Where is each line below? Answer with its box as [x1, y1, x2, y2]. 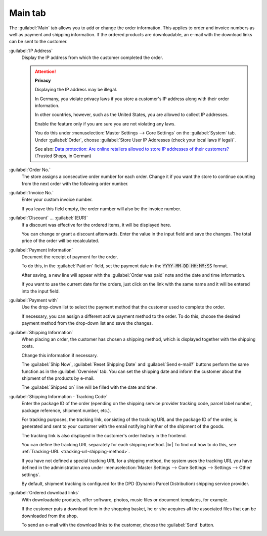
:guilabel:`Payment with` [9, 298, 59, 303]
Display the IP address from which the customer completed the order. [21, 55, 163, 60]
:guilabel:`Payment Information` [9, 247, 73, 253]
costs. [21, 343, 34, 349]
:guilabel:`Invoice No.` [9, 189, 54, 195]
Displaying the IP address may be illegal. [35, 87, 117, 93]
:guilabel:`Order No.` [9, 167, 51, 173]
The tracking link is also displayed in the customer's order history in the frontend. [21, 432, 187, 438]
